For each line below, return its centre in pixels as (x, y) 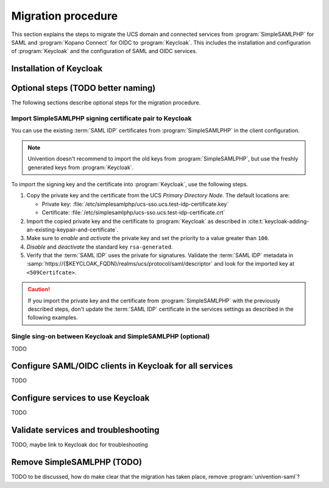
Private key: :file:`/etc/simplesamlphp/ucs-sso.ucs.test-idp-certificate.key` (135, 204)
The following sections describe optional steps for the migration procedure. (106, 103)
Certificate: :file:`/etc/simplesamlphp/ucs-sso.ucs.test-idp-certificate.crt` (133, 213)
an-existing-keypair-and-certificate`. (73, 230)
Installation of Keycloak (57, 69)
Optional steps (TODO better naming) (83, 88)
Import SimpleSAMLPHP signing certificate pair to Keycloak (101, 118)
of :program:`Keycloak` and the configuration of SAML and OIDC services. (104, 51)
